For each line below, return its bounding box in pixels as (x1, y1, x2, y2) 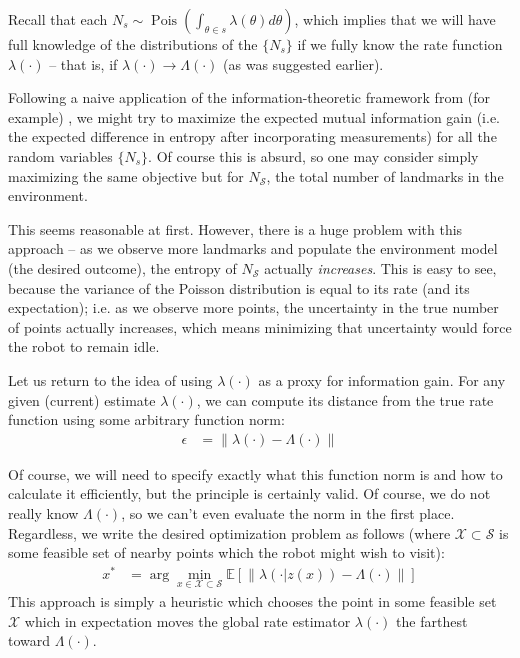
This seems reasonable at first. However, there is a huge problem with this (8, 218, 463, 239)
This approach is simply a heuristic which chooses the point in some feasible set (8, 591, 497, 612)
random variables (8, 145, 113, 166)
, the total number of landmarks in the (266, 165, 504, 186)
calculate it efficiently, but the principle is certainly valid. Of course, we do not (8, 483, 491, 504)
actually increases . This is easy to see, (264, 257, 497, 278)
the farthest (396, 610, 468, 631)
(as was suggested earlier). (223, 53, 384, 74)
